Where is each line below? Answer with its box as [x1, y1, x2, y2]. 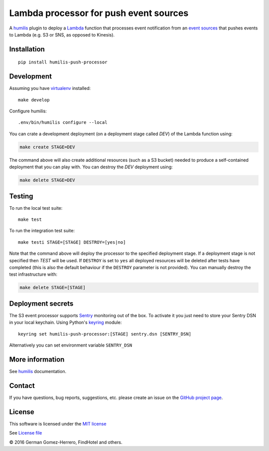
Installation [9, 45, 45, 53]
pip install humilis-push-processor [18, 59, 108, 65]
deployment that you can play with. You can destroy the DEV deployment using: [9, 164, 173, 170]
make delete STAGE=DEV [19, 177, 75, 183]
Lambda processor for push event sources [9, 7, 189, 18]
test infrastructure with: [9, 271, 57, 277]
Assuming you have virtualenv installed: [9, 85, 91, 91]
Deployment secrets [9, 299, 74, 308]
